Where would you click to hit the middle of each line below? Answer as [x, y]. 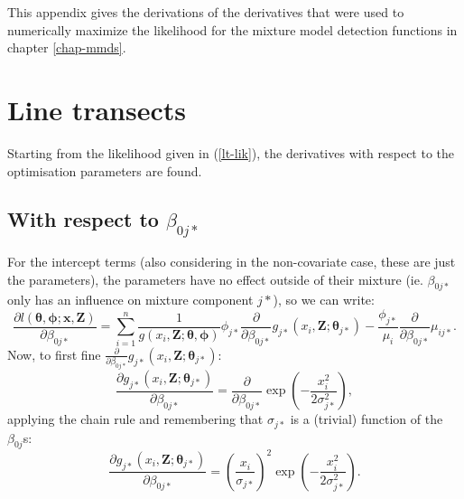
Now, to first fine [54, 354]
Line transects [97, 109]
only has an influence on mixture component [130, 300]
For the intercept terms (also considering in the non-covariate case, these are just [232, 262]
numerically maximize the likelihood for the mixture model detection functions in [232, 29]
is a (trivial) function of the [367, 419]
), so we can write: [324, 300]
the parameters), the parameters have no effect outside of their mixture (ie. [215, 279]
